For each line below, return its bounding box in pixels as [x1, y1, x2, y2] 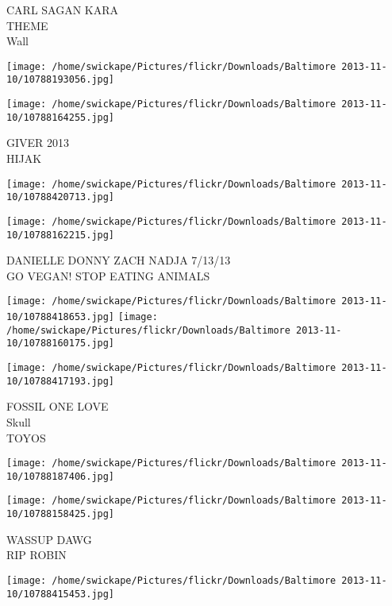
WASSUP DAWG [6, 531, 92, 547]
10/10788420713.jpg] [6, 191, 115, 203]
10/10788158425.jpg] [6, 508, 115, 520]
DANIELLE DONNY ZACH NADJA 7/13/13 [6, 252, 231, 268]
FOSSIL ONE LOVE [6, 398, 109, 415]
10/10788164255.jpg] [6, 111, 115, 123]
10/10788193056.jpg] [6, 74, 115, 86]
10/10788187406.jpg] [6, 470, 115, 482]
